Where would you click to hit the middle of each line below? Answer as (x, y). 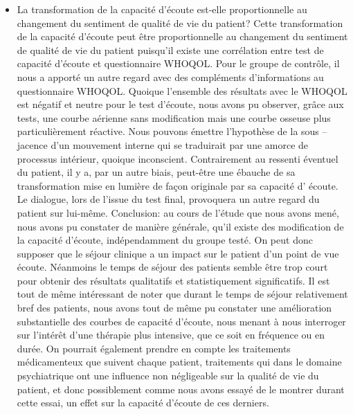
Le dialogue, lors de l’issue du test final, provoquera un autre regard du (168, 199)
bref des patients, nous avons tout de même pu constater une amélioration (174, 308)
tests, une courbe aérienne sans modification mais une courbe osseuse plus (174, 117)
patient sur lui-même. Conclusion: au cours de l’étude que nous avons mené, (178, 212)
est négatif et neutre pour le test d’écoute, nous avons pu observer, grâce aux (180, 104)
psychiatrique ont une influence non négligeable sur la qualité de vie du (168, 376)
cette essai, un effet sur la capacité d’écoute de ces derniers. (143, 403)
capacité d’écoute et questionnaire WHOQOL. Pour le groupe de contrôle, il (178, 63)
